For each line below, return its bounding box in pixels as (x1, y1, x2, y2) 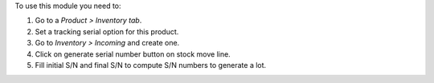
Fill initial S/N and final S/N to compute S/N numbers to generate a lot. (35, 60, 267, 69)
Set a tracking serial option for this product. (35, 26, 179, 36)
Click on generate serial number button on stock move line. (35, 49, 231, 59)
